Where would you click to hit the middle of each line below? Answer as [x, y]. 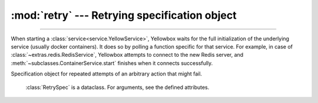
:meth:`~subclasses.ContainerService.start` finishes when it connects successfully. [112, 63]
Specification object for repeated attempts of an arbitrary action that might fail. [107, 74]
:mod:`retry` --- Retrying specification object [124, 15]
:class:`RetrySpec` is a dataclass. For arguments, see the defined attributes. [117, 87]
